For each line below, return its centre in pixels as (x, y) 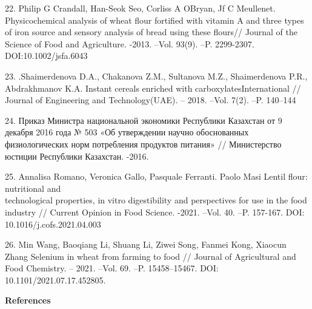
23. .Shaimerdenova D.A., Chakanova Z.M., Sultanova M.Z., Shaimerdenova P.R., (156, 76)
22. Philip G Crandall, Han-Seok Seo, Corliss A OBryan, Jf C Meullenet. (140, 8)
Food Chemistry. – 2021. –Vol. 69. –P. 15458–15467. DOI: (112, 268)
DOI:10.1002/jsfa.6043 (46, 56)
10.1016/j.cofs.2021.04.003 (53, 224)
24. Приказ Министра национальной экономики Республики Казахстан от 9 (144, 120)
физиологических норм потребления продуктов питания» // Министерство (143, 144)
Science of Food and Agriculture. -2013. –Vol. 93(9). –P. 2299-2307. (130, 43)
